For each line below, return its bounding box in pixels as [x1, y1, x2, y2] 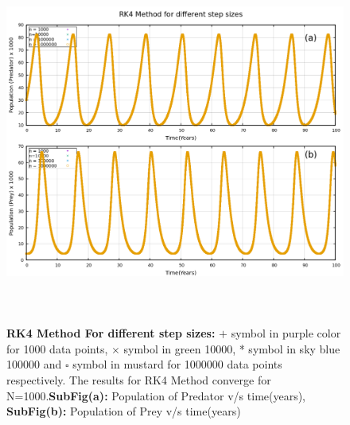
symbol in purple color [231, 325, 341, 341]
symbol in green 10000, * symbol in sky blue [123, 340, 340, 357]
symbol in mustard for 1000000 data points [72, 356, 282, 372]
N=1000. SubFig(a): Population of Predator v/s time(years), [6, 387, 306, 404]
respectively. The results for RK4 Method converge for [6, 371, 271, 388]
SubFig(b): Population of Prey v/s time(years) [6, 403, 241, 419]
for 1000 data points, [6, 340, 108, 357]
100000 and [6, 356, 62, 372]
